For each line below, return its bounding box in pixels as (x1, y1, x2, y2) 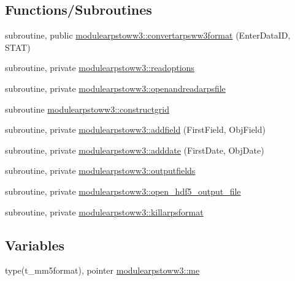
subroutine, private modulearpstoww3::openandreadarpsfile (5, 81, 226, 94)
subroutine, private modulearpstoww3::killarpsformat (5, 205, 204, 218)
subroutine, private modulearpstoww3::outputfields (5, 164, 196, 177)
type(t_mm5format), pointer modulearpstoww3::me (5, 264, 200, 277)
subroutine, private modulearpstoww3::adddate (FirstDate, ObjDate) (5, 143, 264, 156)
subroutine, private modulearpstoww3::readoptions (5, 61, 194, 74)
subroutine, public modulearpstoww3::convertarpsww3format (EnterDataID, (5, 29, 291, 42)
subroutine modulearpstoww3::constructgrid (5, 102, 169, 115)
